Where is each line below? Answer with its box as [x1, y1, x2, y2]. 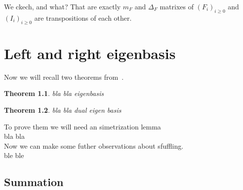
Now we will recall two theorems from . [4, 71, 124, 82]
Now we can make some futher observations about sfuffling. [4, 140, 184, 151]
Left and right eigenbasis [4, 43, 176, 63]
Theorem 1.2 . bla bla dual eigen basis [4, 104, 121, 115]
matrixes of [160, 1, 194, 11]
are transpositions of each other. [34, 12, 132, 23]
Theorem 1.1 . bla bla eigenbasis [4, 88, 104, 98]
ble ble [4, 150, 24, 160]
